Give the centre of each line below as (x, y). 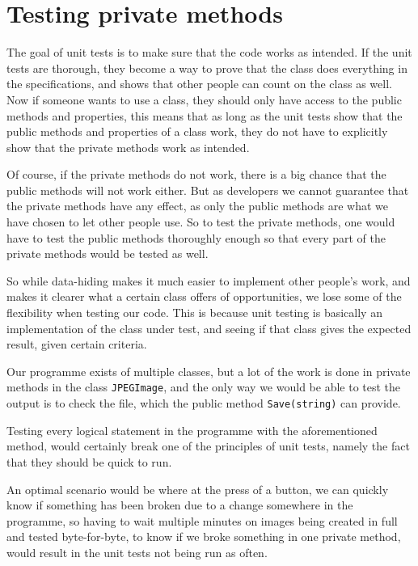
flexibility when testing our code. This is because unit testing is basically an (194, 313)
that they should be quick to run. (89, 461)
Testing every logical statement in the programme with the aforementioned (192, 430)
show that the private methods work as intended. (128, 147)
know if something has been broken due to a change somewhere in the (180, 505)
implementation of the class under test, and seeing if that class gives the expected (209, 328)
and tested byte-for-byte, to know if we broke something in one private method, (204, 536)
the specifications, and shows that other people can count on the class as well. (199, 84)
